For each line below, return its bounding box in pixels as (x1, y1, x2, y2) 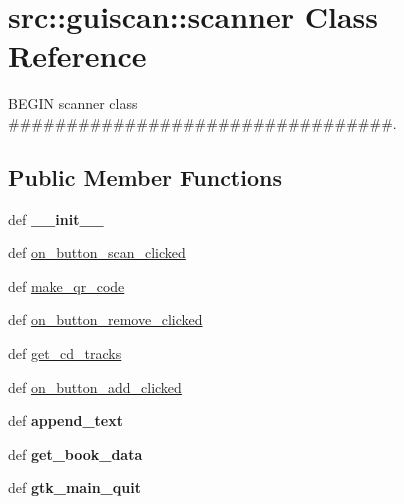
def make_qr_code (8, 275, 125, 296)
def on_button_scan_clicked (8, 242, 186, 263)
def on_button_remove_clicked (8, 309, 203, 330)
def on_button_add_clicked (8, 376, 182, 397)
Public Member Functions (8, 161, 282, 192)
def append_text (8, 410, 123, 431)
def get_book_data (8, 443, 143, 464)
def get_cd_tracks (8, 343, 122, 364)
